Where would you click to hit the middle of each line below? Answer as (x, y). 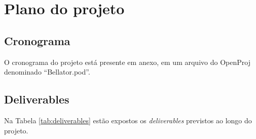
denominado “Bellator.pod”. (47, 72)
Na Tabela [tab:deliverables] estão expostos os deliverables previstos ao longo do (128, 120)
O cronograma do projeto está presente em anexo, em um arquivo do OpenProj (127, 62)
